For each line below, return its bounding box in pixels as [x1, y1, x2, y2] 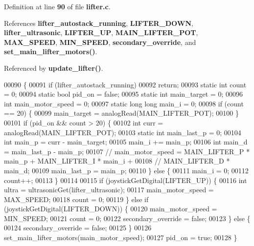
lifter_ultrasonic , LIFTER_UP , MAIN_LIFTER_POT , [4, 27, 198, 38]
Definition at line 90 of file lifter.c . [4, 1, 111, 11]
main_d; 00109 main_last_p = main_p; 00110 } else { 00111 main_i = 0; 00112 [4, 165, 249, 175]
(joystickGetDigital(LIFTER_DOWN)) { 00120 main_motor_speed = [4, 204, 217, 214]
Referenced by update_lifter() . [4, 62, 103, 73]
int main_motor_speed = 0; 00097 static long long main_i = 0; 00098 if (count [4, 98, 244, 108]
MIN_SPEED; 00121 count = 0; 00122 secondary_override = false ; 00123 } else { [4, 213, 251, 223]
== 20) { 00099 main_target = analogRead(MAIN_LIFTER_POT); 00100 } [4, 108, 239, 118]
